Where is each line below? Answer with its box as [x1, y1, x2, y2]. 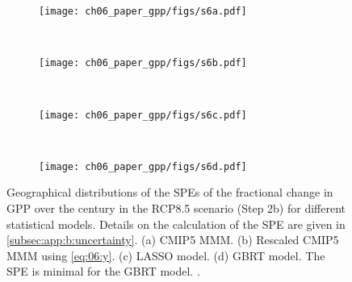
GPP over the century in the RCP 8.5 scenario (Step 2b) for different [6, 200, 346, 216]
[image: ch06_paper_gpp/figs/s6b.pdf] [39, 57, 247, 69]
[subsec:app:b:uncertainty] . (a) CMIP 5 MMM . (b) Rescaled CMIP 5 [6, 231, 339, 248]
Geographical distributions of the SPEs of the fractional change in [6, 184, 333, 201]
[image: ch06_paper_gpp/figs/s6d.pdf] [39, 160, 247, 172]
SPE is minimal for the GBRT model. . [6, 263, 200, 280]
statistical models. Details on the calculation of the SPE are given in [6, 215, 346, 232]
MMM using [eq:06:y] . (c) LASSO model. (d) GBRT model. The [6, 247, 325, 263]
